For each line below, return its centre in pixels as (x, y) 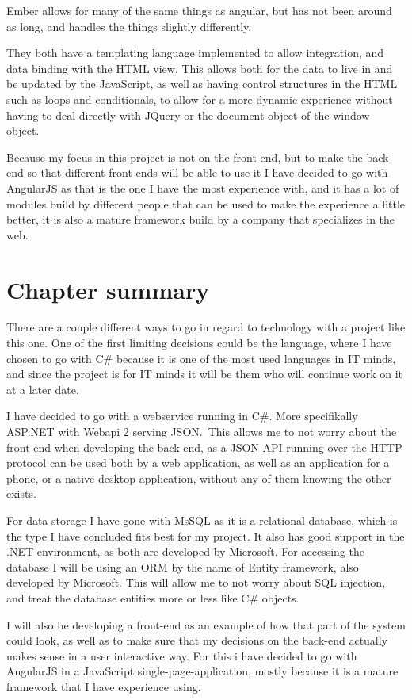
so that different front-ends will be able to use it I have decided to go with (208, 172)
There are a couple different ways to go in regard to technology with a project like (206, 327)
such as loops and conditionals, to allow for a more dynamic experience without (200, 99)
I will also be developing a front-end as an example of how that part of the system (206, 624)
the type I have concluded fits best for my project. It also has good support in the (206, 536)
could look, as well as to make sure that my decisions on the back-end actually (197, 640)
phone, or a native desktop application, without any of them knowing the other (199, 478)
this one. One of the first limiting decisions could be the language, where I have (199, 343)
